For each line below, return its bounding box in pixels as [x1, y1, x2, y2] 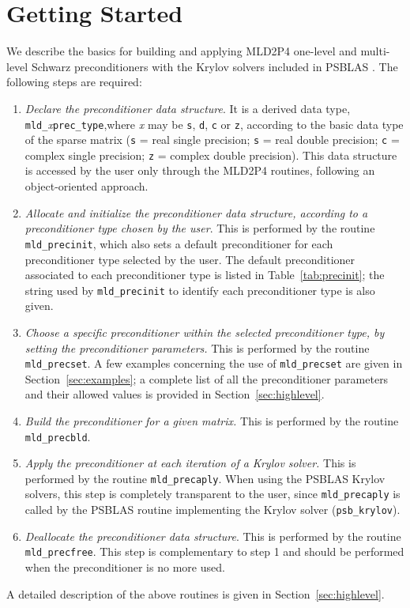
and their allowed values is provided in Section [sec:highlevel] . [24, 386, 325, 402]
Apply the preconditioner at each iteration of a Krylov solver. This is [24, 455, 356, 471]
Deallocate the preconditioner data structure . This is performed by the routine [24, 527, 401, 544]
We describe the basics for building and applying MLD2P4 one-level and [6, 43, 357, 59]
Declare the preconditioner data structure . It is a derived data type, [24, 100, 351, 116]
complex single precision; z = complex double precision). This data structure [24, 146, 397, 163]
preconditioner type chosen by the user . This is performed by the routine [24, 220, 375, 236]
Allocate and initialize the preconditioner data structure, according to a [24, 204, 368, 221]
